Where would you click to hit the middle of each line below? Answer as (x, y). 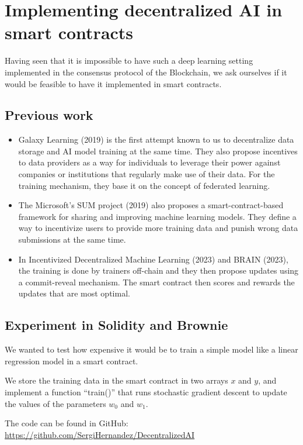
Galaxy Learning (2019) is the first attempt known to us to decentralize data (156, 139)
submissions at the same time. (72, 239)
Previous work (49, 115)
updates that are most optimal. (74, 293)
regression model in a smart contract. (72, 361)
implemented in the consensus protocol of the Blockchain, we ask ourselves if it (146, 72)
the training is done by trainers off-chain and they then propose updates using (159, 270)
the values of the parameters (55, 403)
